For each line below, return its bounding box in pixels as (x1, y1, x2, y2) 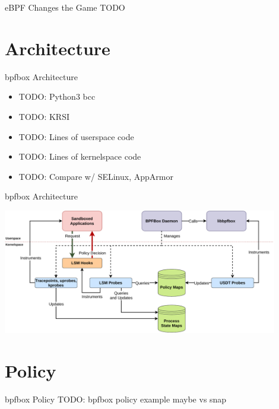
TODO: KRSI (18, 110, 69, 122)
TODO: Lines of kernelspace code (18, 150, 141, 163)
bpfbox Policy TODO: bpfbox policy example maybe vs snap (5, 393, 227, 405)
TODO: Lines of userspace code (18, 130, 134, 142)
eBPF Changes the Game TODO (5, 1, 125, 13)
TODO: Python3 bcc (18, 90, 96, 103)
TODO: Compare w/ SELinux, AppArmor (18, 170, 173, 182)
